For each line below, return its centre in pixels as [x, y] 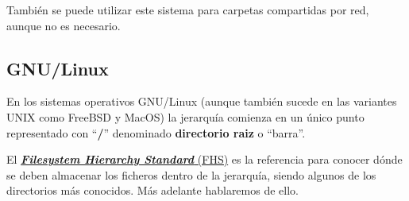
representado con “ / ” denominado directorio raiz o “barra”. [156, 132]
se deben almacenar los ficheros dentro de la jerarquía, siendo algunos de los [191, 174]
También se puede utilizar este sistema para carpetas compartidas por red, [188, 10]
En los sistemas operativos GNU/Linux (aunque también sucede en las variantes [202, 101]
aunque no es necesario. [64, 25]
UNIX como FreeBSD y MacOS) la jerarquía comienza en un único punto [185, 116]
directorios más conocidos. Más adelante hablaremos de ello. [152, 190]
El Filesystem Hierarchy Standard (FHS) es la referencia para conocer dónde [204, 159]
